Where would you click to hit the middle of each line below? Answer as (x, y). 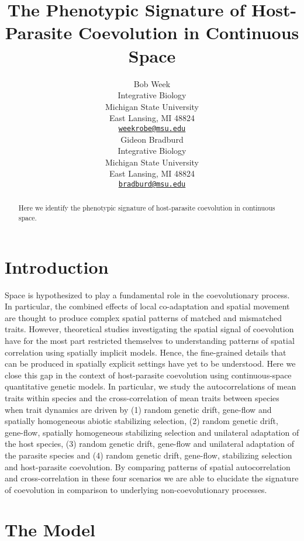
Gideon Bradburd (152, 139)
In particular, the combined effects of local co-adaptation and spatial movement (147, 306)
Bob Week (152, 83)
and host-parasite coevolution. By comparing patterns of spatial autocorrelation (148, 466)
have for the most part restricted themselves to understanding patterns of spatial (150, 340)
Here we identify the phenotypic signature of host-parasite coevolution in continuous (147, 208)
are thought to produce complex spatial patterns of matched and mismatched (144, 317)
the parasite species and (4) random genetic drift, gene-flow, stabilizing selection (148, 455)
